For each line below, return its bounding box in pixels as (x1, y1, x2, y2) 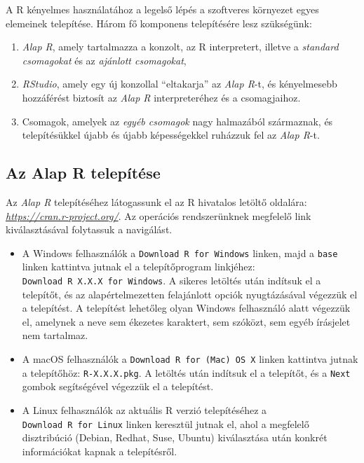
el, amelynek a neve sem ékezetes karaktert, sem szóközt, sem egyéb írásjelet (22, 314, 351, 329)
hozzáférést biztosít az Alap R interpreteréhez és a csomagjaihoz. (22, 90, 301, 104)
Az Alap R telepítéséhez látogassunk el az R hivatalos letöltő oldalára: (6, 194, 307, 209)
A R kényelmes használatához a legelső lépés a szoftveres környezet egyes (6, 2, 319, 16)
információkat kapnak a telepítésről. (22, 443, 177, 458)
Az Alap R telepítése (6, 162, 161, 184)
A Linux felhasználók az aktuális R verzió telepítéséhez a (22, 402, 267, 417)
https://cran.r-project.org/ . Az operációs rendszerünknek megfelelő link (6, 208, 311, 223)
